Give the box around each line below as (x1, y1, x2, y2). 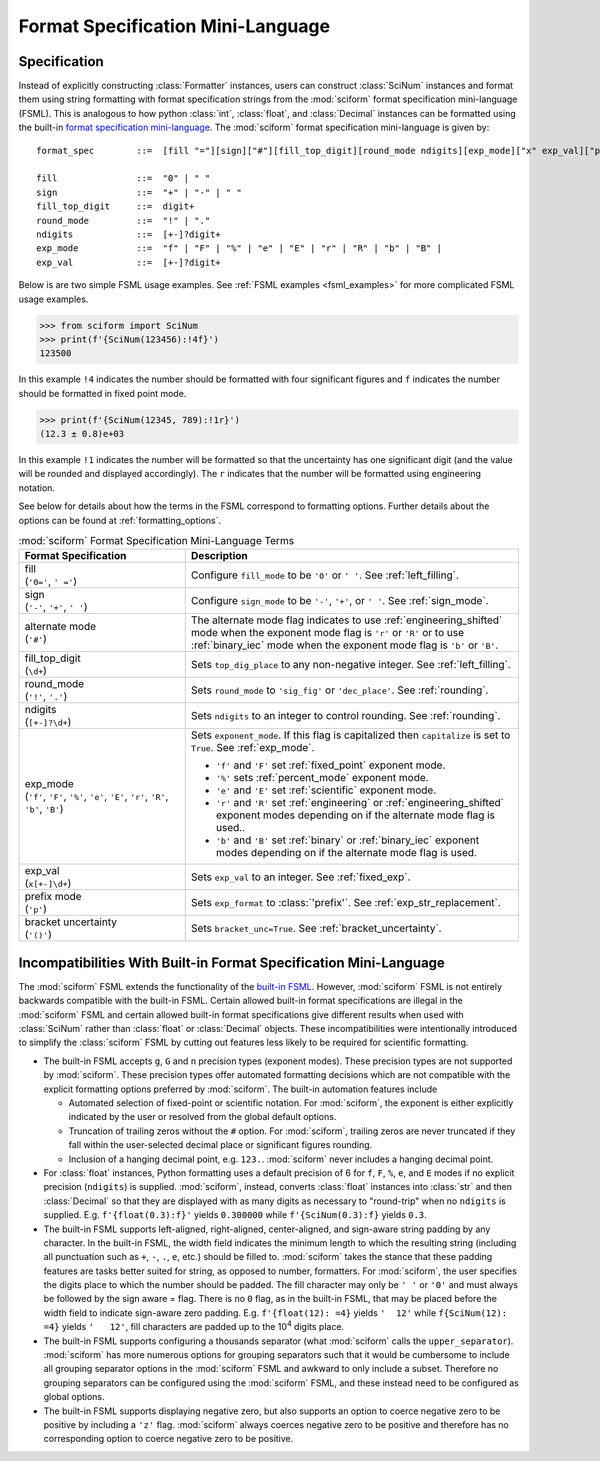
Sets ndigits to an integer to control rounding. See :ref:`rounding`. (190, 709, 501, 723)
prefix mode (24, 890, 82, 904)
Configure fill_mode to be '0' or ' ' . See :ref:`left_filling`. (190, 568, 460, 582)
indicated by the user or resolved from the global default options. (68, 1111, 337, 1123)
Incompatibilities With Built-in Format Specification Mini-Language (18, 954, 445, 971)
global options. (43, 1391, 105, 1403)
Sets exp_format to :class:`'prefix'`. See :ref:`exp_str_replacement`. (190, 896, 502, 910)
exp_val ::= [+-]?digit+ (36, 256, 222, 268)
